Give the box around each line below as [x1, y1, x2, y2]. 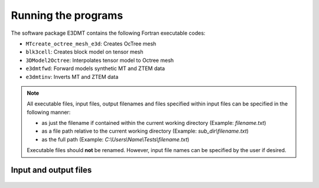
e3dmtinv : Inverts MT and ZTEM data [25, 73, 119, 80]
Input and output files [11, 165, 92, 175]
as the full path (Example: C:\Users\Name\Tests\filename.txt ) [41, 136, 190, 143]
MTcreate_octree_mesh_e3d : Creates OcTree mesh [25, 40, 157, 47]
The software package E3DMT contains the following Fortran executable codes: [11, 29, 206, 37]
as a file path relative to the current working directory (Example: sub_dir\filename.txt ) [41, 127, 249, 135]
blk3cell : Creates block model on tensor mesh [25, 48, 144, 55]
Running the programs [11, 9, 123, 22]
